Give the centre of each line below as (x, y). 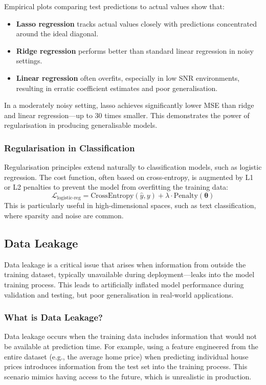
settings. (29, 61)
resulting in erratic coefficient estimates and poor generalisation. (117, 88)
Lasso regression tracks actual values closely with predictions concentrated (136, 23)
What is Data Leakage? (53, 317)
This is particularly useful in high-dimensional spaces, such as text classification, (130, 205)
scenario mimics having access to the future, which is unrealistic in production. (128, 376)
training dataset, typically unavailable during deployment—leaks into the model (129, 274)
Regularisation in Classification (70, 148)
